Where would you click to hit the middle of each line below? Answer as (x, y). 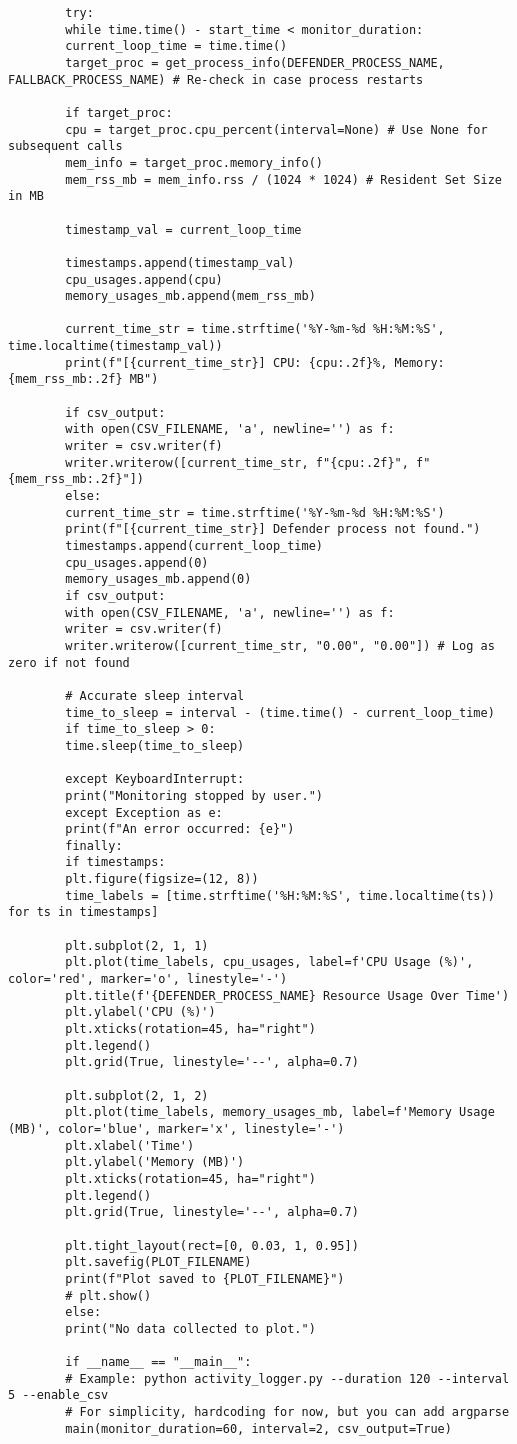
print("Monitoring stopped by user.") (194, 795)
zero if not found (69, 662)
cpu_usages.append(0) (137, 562)
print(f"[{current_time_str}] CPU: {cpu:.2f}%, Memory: (255, 362)
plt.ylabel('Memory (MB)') (155, 1162)
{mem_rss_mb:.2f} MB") (83, 379)
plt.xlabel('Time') (130, 1145)
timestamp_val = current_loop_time (183, 229)
